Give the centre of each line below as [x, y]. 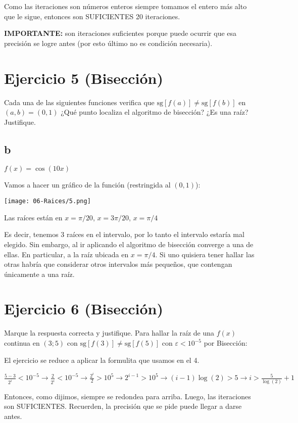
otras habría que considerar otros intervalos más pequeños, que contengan [118, 264]
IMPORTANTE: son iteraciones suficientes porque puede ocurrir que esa [120, 33]
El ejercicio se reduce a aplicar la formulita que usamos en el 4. [102, 360]
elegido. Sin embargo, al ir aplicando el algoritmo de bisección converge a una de [129, 244]
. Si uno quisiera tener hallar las [205, 254]
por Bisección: [226, 343]
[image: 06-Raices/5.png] [47, 201]
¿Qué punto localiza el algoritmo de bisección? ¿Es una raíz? [155, 112]
